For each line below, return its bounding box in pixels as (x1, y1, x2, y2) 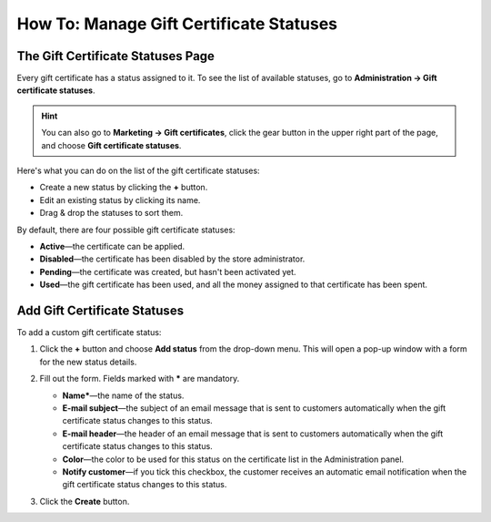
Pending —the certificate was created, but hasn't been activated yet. (39, 266, 296, 277)
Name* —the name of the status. (62, 390, 185, 401)
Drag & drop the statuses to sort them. (39, 208, 184, 219)
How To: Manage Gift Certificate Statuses (16, 14, 338, 34)
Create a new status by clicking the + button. (39, 182, 208, 193)
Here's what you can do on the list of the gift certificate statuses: (16, 165, 260, 177)
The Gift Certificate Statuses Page (16, 48, 215, 64)
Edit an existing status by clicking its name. (39, 194, 201, 205)
